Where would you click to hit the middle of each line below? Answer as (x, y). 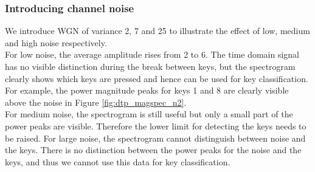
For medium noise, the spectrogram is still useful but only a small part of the (149, 114)
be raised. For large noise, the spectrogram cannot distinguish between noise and (155, 138)
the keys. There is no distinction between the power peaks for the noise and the (153, 150)
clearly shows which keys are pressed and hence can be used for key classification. (157, 78)
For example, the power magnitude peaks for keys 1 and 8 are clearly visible (147, 90)
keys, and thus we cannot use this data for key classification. (118, 161)
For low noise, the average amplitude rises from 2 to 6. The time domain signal (152, 54)
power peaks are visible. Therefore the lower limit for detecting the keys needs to (156, 126)
